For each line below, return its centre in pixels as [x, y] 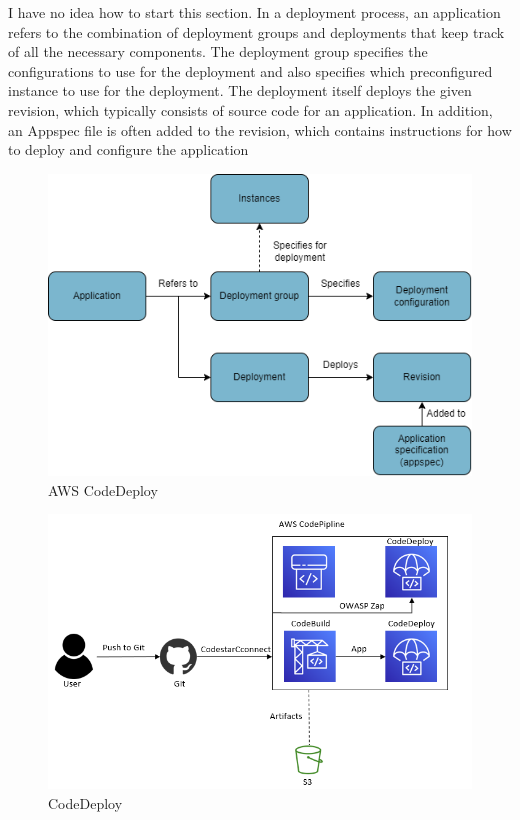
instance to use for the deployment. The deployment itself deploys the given [240, 90]
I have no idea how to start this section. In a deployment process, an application [254, 12]
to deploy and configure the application [128, 149]
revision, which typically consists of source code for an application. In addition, [250, 109]
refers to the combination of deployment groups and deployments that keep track [256, 31]
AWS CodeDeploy [103, 489]
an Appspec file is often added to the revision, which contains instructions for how [260, 129]
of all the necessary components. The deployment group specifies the [218, 51]
